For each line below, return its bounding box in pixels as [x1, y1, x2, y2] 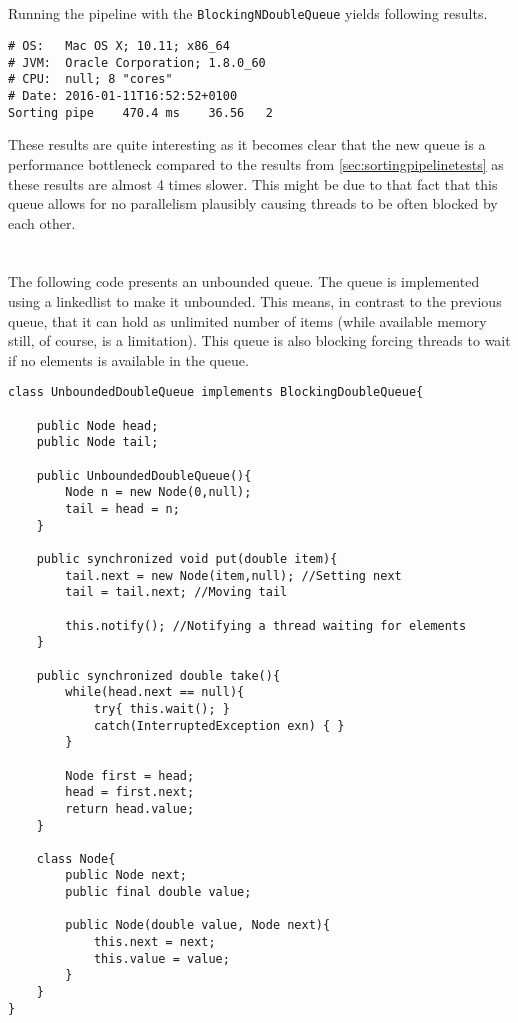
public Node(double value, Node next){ [65, 918, 331, 933]
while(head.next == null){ [65, 685, 245, 700]
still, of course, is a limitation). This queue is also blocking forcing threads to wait [8, 330, 511, 351]
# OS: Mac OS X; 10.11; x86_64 [8, 39, 230, 54]
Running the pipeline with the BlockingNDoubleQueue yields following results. [8, 3, 488, 24]
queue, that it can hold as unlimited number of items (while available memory [8, 310, 487, 331]
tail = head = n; [65, 502, 180, 517]
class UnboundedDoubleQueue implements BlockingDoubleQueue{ [8, 385, 424, 400]
